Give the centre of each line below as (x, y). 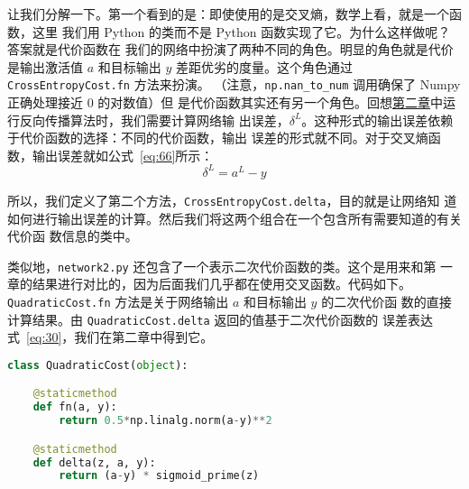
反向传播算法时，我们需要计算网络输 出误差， (154, 120)
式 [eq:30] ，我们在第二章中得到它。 (110, 337)
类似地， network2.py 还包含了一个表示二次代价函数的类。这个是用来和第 (222, 266)
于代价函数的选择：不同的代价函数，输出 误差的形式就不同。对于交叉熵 (218, 138)
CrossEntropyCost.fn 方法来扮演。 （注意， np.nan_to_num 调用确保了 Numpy (234, 84)
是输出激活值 (45, 66)
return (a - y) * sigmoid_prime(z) (159, 476)
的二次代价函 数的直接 (386, 301)
